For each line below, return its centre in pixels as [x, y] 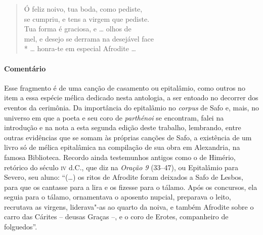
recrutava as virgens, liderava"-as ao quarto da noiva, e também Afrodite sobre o [129, 206]
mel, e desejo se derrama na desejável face [89, 38]
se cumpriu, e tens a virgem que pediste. [87, 18]
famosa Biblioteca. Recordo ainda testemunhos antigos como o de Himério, [120, 157]
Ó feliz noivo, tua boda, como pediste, [83, 9]
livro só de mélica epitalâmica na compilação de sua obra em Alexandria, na [122, 147]
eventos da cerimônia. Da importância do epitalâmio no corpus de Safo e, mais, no [131, 107]
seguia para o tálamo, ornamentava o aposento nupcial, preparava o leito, [118, 197]
